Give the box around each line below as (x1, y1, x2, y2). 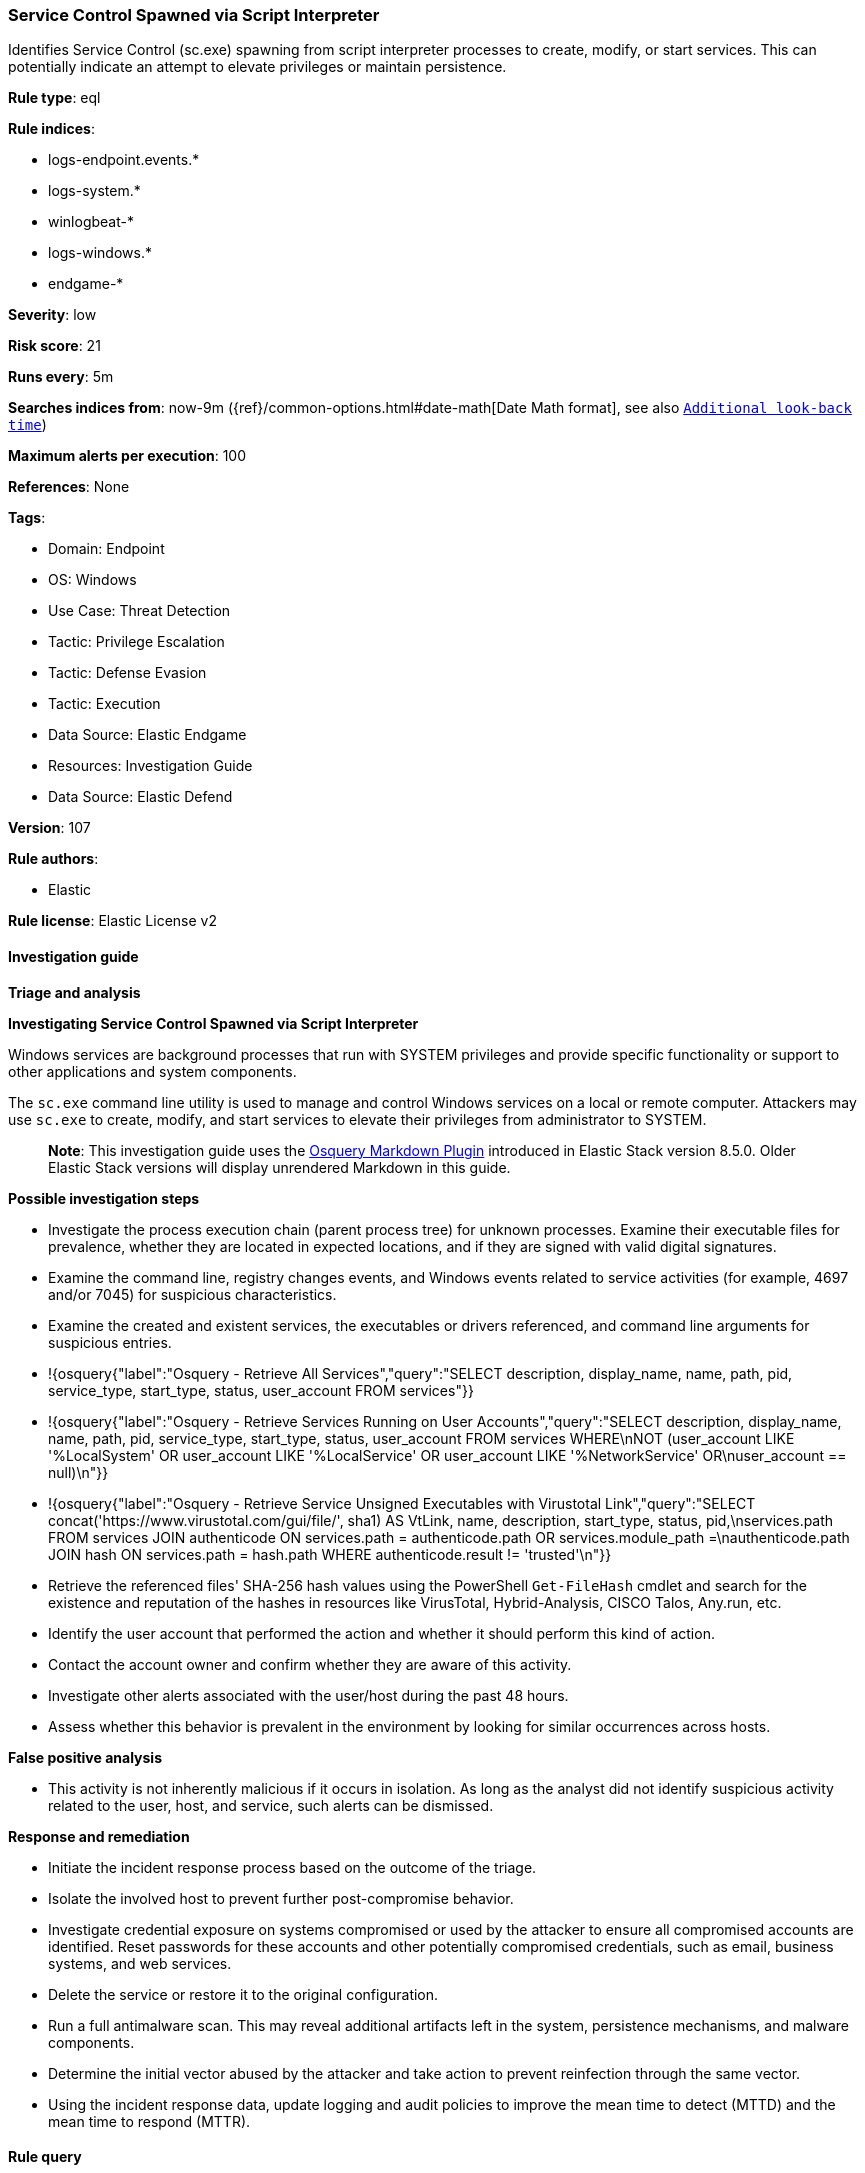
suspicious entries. (48, 1333, 172, 1351)
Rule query (8, 2148, 82, 2166)
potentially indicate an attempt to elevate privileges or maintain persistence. (8, 58, 507, 76)
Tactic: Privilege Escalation (48, 633, 225, 651)
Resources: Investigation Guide (48, 757, 253, 775)
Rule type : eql (8, 89, 101, 107)
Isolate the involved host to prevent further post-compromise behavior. (48, 1889, 514, 1907)
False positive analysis (8, 1748, 162, 1766)
